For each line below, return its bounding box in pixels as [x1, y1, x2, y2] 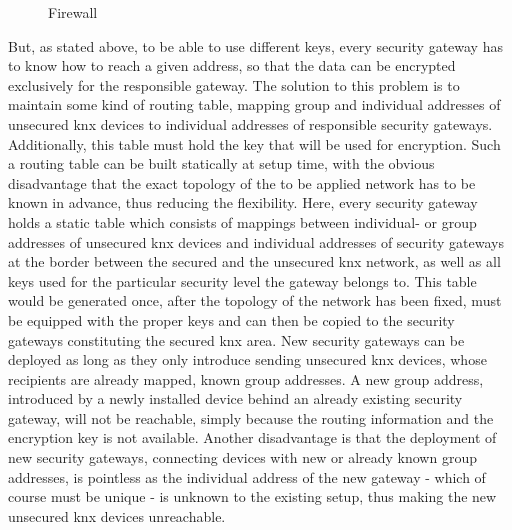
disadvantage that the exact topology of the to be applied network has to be [8, 172, 476, 193]
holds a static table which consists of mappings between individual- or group [8, 211, 477, 232]
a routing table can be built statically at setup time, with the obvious [8, 153, 435, 174]
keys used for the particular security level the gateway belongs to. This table [8, 270, 477, 291]
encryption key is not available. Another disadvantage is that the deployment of [8, 427, 497, 448]
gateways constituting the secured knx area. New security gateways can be [8, 329, 465, 350]
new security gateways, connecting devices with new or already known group [8, 447, 477, 468]
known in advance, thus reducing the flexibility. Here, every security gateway [8, 192, 478, 213]
